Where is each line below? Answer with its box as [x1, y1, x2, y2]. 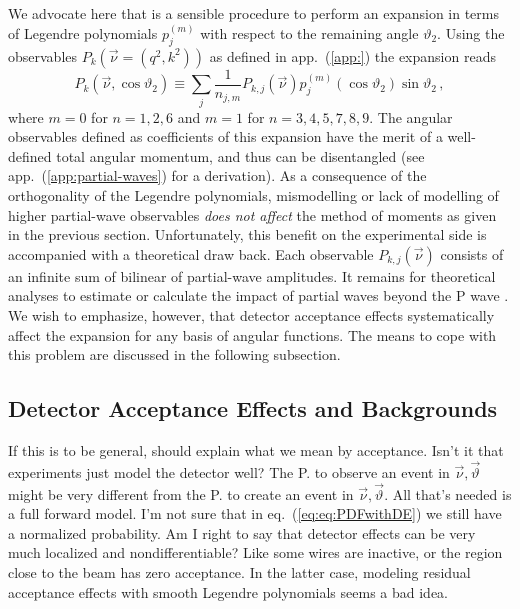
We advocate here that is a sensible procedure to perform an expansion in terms [8, 3, 499, 23]
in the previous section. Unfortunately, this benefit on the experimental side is [8, 224, 487, 245]
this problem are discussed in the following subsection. [8, 344, 341, 365]
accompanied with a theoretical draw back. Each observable [8, 243, 374, 264]
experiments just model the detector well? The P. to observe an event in [8, 461, 450, 482]
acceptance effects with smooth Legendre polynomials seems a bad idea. [8, 581, 448, 602]
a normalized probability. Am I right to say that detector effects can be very [8, 522, 476, 543]
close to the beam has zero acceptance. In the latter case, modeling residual [8, 561, 471, 582]
